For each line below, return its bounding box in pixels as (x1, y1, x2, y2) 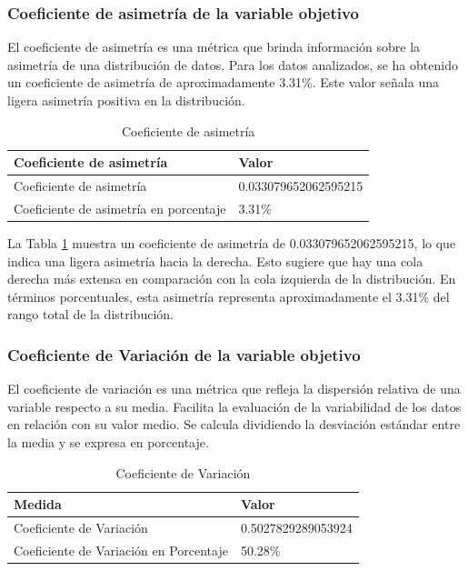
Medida (14, 495, 62, 514)
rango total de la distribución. (7, 305, 174, 324)
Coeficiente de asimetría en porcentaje (14, 198, 226, 217)
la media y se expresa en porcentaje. (7, 432, 209, 451)
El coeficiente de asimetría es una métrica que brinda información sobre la (7, 37, 421, 56)
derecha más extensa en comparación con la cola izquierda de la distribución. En (7, 269, 456, 288)
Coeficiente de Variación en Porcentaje (14, 540, 228, 559)
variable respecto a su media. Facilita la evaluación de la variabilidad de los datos (7, 396, 462, 416)
